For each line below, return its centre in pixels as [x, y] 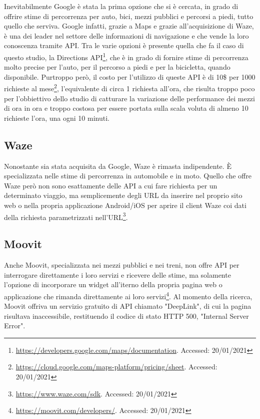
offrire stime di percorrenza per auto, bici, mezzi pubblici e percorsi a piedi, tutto [129, 16]
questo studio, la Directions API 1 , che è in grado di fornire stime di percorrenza [126, 56]
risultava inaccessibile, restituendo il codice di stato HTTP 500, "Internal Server [126, 316]
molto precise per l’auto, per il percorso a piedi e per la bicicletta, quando [117, 67]
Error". [15, 326]
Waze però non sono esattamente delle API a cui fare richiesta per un [111, 185]
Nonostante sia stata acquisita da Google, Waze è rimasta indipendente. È [118, 166]
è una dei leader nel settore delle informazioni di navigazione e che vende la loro [126, 35]
